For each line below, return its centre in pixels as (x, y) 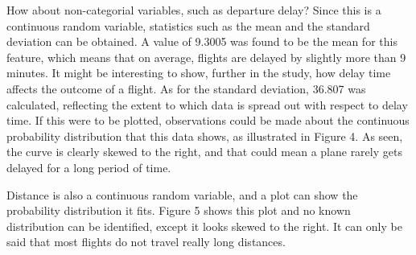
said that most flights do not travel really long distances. (146, 242)
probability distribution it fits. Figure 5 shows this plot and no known (179, 210)
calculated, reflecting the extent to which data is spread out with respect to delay (207, 104)
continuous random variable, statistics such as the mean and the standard (188, 25)
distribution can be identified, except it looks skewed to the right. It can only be (204, 226)
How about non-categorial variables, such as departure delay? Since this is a (194, 10)
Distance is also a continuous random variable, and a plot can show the (182, 194)
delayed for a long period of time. (89, 167)
